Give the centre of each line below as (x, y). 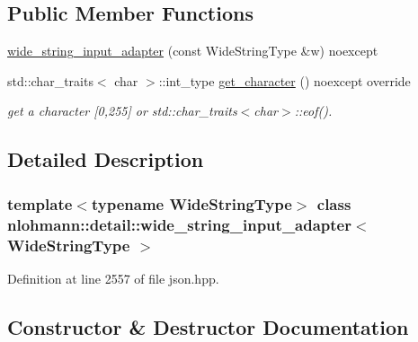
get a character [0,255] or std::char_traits (122, 111)
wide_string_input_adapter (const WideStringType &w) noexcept (193, 51)
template (40, 203)
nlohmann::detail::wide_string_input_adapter (179, 224)
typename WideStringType (191, 203)
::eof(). (313, 111)
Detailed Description (106, 159)
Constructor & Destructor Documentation (208, 326)
